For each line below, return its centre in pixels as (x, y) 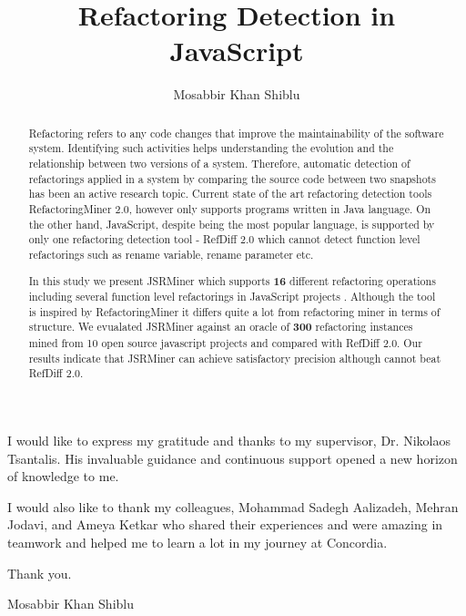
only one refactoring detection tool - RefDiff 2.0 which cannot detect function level (224, 239)
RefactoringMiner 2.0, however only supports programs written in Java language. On (230, 208)
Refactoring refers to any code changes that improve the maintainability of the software (236, 133)
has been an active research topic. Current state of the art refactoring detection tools (230, 194)
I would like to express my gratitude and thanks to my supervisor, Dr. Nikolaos (229, 441)
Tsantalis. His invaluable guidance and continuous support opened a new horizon (233, 458)
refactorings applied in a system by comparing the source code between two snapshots (232, 178)
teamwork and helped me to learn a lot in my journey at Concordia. (198, 543)
